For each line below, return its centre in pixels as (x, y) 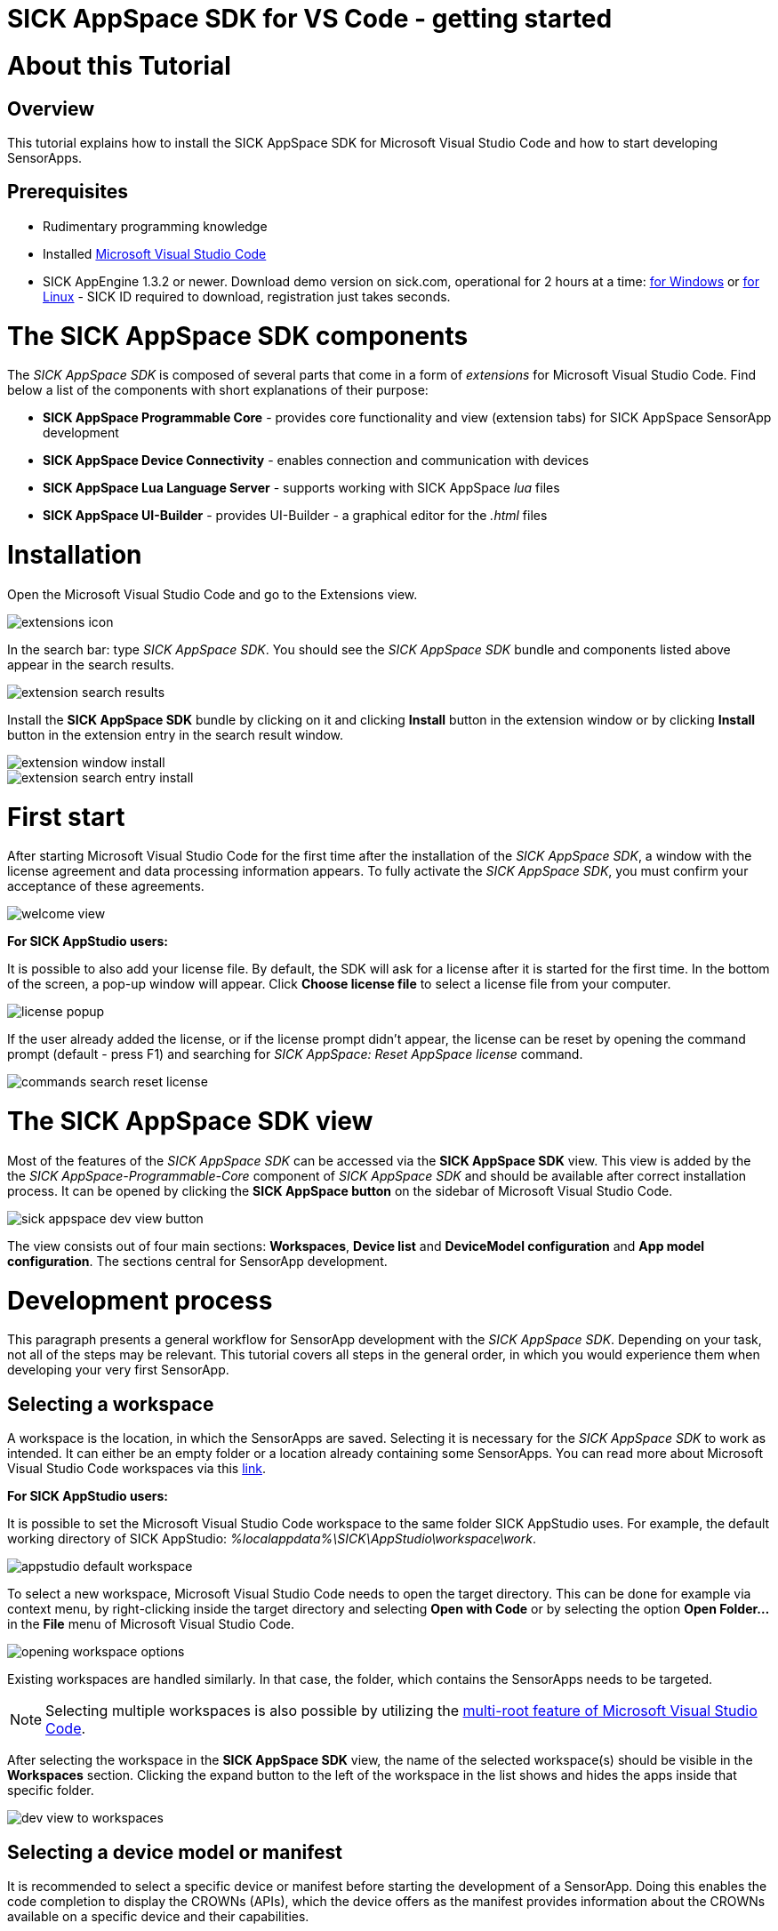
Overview (51, 108)
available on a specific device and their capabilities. (158, 1916)
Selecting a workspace (111, 1404)
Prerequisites (68, 192)
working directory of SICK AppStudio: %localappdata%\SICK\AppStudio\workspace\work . (272, 1539)
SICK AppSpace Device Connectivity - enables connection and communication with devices (316, 461)
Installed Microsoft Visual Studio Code (155, 253)
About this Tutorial (119, 65)
